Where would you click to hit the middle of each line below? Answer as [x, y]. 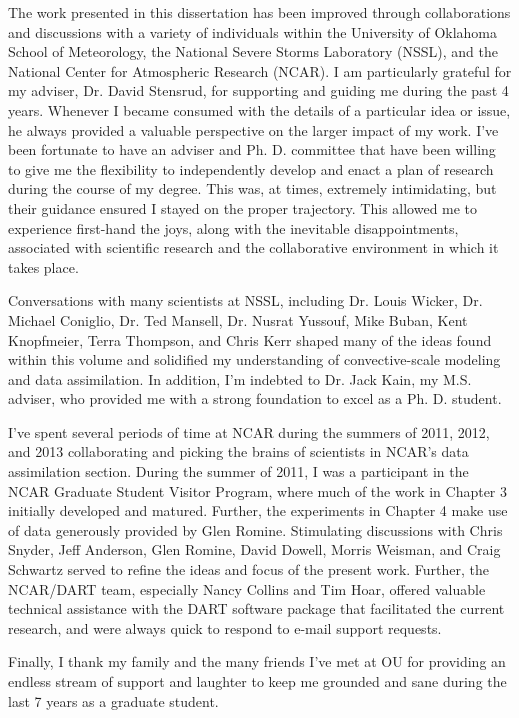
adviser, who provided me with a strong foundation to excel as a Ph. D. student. [255, 398]
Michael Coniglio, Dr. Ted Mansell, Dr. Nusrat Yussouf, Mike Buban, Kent [238, 319]
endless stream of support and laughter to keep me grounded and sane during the [257, 681]
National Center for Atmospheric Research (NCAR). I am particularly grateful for [260, 70]
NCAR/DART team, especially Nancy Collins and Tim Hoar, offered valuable [247, 588]
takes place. [43, 266]
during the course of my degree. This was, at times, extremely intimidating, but [252, 188]
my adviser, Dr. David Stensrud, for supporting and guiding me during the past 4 [258, 90]
